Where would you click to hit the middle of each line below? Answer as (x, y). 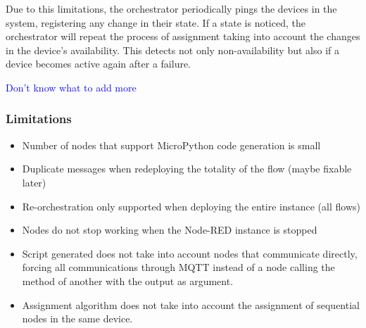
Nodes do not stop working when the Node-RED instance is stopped (170, 230)
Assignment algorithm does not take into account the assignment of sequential (191, 304)
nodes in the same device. (77, 318)
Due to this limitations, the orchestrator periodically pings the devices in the (171, 8)
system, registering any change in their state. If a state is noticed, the (156, 22)
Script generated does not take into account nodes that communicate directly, (190, 253)
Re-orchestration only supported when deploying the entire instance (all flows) (191, 206)
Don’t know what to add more (71, 87)
